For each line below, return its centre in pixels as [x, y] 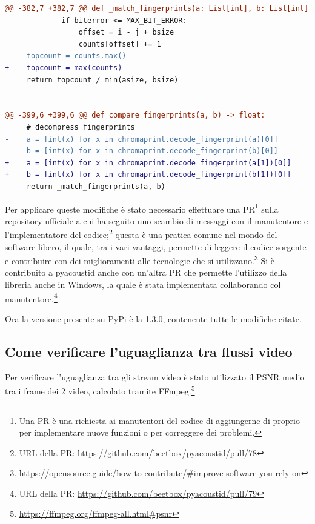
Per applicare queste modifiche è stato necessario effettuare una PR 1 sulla [142, 208]
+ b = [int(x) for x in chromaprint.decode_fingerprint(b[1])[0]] [148, 175]
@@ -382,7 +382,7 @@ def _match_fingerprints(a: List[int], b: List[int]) [159, 8]
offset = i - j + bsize [126, 32]
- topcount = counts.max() [66, 56]
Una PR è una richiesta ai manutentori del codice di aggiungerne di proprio [159, 420]
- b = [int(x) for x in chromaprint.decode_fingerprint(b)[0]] [142, 151]
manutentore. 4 [31, 297]
